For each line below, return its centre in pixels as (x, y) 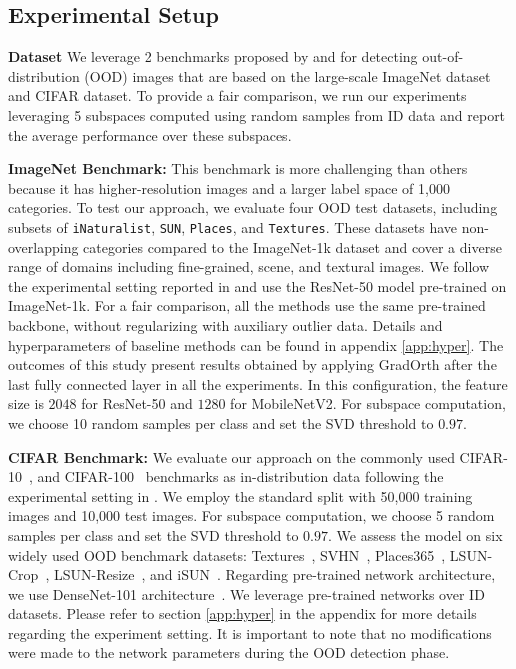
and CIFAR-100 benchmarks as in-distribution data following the (240, 476)
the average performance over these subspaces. (150, 134)
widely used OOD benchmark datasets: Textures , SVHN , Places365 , (227, 554)
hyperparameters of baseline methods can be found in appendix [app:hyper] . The (256, 344)
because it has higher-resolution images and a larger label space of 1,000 (229, 187)
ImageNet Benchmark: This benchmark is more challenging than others (238, 168)
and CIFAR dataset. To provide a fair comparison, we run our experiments (237, 95)
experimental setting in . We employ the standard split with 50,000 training (240, 495)
